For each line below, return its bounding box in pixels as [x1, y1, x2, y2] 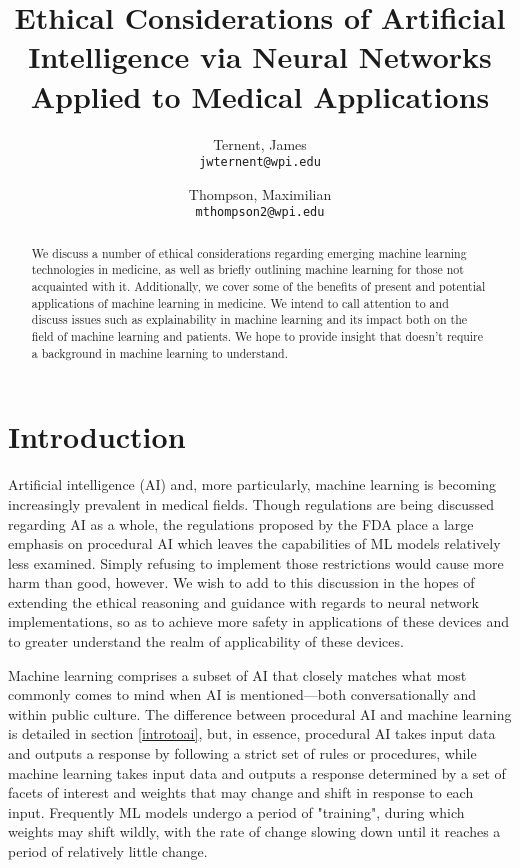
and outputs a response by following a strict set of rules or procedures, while [8, 743, 477, 764]
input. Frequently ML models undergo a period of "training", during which [8, 801, 465, 822]
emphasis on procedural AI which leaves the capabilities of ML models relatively [8, 533, 501, 554]
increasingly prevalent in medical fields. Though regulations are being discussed [8, 493, 494, 514]
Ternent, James [213, 133, 307, 154]
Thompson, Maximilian [188, 183, 332, 204]
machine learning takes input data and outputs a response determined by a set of [8, 762, 506, 783]
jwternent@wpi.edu [199, 155, 321, 170]
